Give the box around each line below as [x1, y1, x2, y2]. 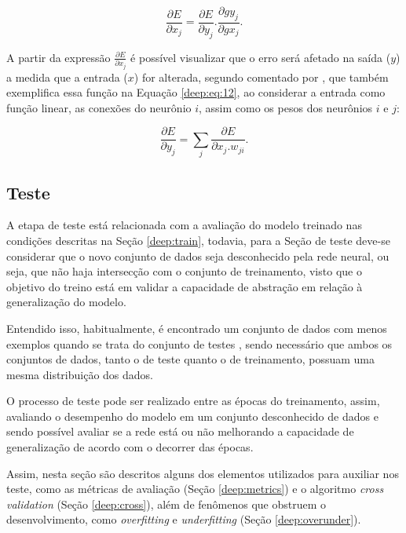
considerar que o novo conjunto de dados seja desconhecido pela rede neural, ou [6, 247, 390, 264]
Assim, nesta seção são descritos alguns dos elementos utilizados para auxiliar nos [6, 465, 399, 481]
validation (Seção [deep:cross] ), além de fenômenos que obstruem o [6, 495, 327, 512]
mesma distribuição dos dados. [6, 366, 154, 382]
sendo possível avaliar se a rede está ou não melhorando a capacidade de [6, 423, 354, 440]
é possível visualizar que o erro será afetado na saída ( [130, 49, 391, 65]
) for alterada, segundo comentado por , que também [134, 68, 389, 85]
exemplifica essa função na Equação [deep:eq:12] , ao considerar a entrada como [6, 84, 386, 100]
